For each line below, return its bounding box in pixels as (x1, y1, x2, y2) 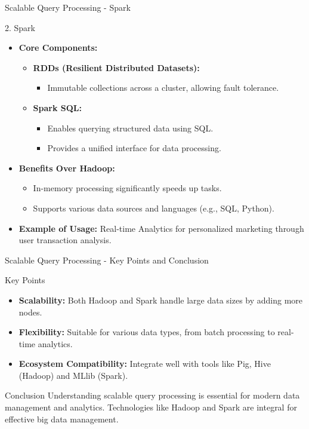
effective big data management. (5, 412, 119, 425)
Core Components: (18, 41, 98, 54)
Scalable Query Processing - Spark (5, 1, 131, 13)
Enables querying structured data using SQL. (47, 121, 214, 134)
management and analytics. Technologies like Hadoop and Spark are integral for (5, 401, 297, 413)
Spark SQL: (33, 101, 82, 114)
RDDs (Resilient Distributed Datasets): (33, 61, 200, 73)
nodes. (18, 305, 42, 318)
